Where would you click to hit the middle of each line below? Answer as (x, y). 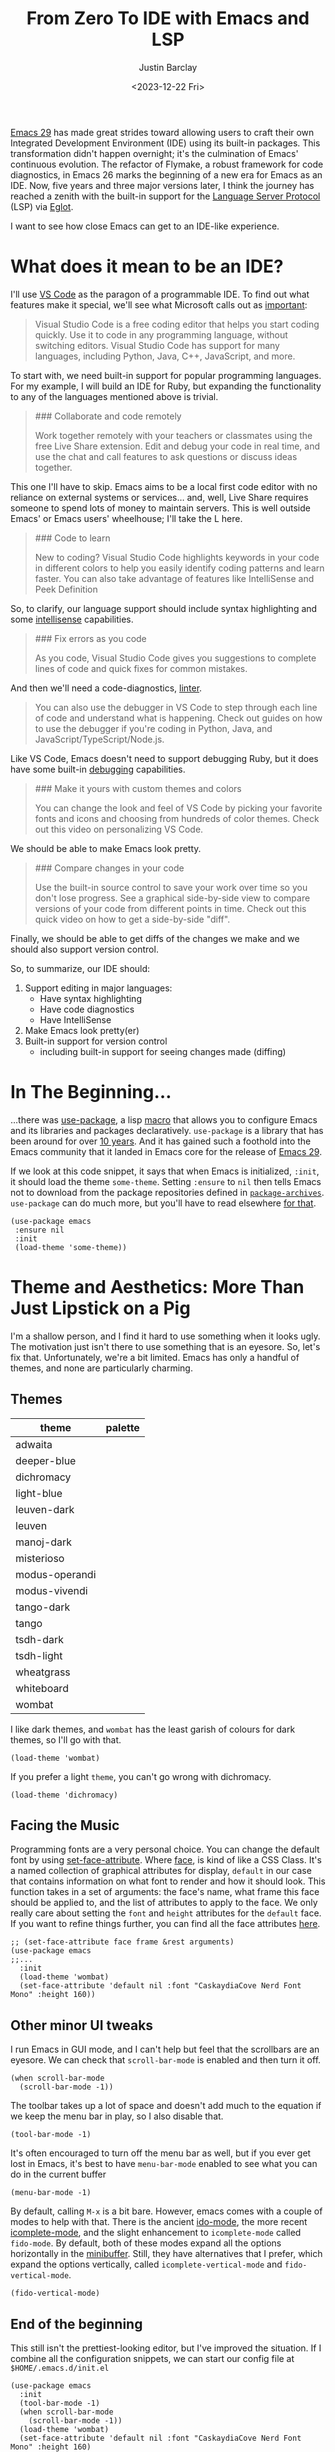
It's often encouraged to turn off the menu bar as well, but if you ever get (161, 2153)
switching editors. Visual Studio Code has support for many (157, 345)
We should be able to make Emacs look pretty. (106, 848)
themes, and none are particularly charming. (101, 1368)
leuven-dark (45, 1509)
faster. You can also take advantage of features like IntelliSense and (174, 578)
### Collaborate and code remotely (108, 416)
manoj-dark (44, 1542)
